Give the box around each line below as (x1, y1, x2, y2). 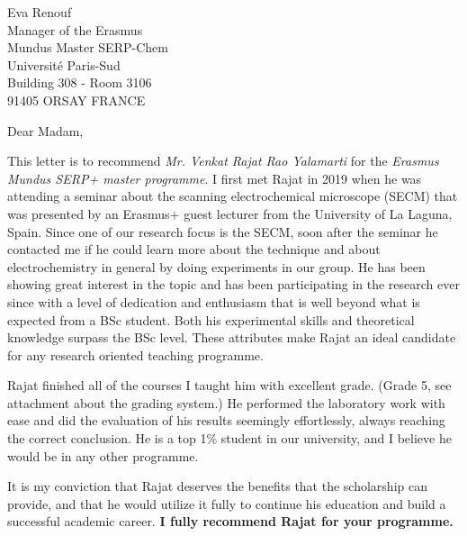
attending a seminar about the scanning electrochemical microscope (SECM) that (7, 186, 458, 205)
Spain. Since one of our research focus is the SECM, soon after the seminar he (7, 222, 438, 241)
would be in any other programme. (7, 446, 199, 465)
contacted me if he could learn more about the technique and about (7, 240, 381, 259)
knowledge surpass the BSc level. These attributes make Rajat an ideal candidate (7, 328, 456, 347)
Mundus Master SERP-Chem (7, 38, 168, 57)
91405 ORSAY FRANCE (7, 90, 146, 109)
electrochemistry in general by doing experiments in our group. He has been (7, 257, 426, 276)
